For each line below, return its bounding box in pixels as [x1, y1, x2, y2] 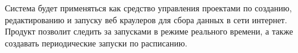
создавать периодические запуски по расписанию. [5, 36, 188, 49]
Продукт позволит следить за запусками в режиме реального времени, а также [5, 25, 293, 38]
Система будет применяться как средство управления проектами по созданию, [5, 2, 292, 14]
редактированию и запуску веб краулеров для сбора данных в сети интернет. [5, 13, 287, 26]
